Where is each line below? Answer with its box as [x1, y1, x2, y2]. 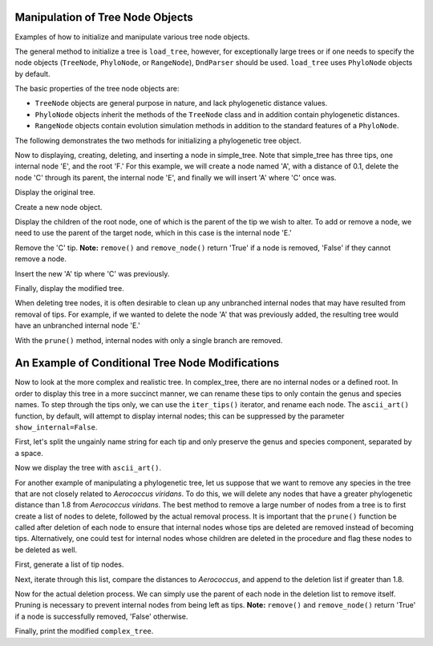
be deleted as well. [14, 545, 78, 555]
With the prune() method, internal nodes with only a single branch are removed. [14, 335, 283, 345]
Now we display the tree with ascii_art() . [14, 463, 162, 473]
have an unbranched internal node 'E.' [14, 321, 140, 330]
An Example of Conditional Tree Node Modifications [14, 357, 280, 370]
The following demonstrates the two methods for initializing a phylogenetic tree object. [14, 135, 301, 145]
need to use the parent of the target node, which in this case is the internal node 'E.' [14, 228, 292, 238]
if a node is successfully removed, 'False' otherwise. [14, 612, 188, 621]
